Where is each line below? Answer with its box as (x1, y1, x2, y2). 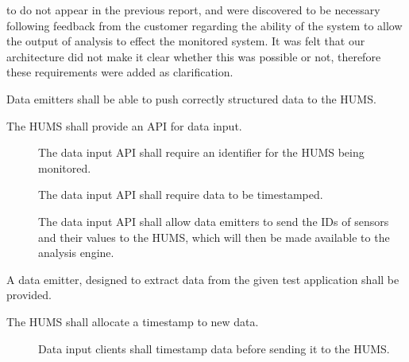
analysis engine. (38, 244, 114, 261)
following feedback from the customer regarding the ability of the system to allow (6, 17, 403, 33)
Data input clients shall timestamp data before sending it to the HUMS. (38, 340, 390, 356)
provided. (6, 286, 52, 303)
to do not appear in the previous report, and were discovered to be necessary (6, 2, 380, 18)
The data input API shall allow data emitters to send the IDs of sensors (38, 212, 389, 229)
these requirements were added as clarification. (6, 64, 233, 80)
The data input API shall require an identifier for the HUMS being (38, 144, 365, 161)
